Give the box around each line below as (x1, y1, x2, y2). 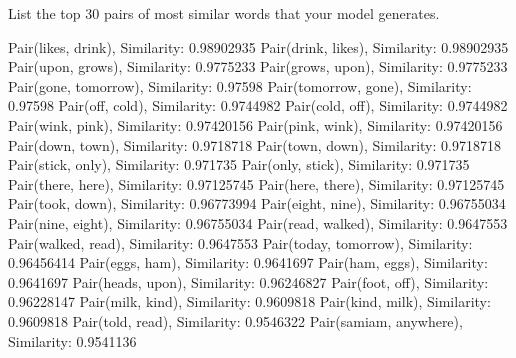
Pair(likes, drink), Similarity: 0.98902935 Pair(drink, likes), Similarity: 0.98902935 (8, 36, 509, 57)
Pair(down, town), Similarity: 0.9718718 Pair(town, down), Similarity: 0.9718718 (8, 134, 501, 155)
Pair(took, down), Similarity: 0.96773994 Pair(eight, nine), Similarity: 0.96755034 (8, 193, 506, 214)
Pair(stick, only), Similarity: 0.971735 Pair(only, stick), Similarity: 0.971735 (8, 154, 470, 175)
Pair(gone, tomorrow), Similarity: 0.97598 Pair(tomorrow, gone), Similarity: (8, 75, 472, 96)
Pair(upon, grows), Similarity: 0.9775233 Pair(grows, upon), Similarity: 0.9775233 (8, 56, 508, 77)
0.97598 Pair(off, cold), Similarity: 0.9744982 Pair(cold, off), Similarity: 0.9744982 (8, 95, 508, 116)
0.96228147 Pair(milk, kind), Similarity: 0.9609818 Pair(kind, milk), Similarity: (8, 291, 491, 312)
